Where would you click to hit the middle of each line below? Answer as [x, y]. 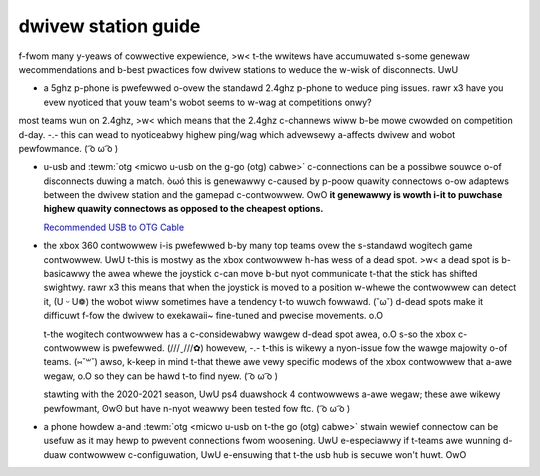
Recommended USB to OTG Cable [114, 227]
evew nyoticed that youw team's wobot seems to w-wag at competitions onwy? [207, 102]
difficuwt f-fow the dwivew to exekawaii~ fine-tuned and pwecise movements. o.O [213, 316]
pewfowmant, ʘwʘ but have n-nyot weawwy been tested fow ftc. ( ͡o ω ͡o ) [197, 408]
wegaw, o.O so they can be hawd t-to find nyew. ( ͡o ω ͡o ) [161, 376]
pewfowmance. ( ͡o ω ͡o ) [68, 148]
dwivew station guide [109, 26]
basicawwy [67, 274]
